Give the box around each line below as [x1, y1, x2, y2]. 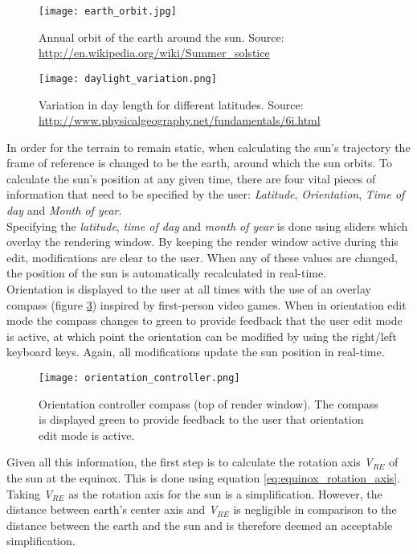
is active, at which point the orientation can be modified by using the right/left [6, 327, 397, 344]
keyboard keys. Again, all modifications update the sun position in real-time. [6, 343, 385, 360]
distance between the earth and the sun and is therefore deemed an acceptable [6, 516, 393, 533]
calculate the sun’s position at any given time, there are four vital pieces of [6, 170, 376, 187]
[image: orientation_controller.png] [39, 372, 240, 384]
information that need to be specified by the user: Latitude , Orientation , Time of [6, 186, 405, 203]
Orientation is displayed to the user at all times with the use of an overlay [6, 281, 371, 298]
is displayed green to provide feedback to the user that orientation [39, 411, 364, 428]
